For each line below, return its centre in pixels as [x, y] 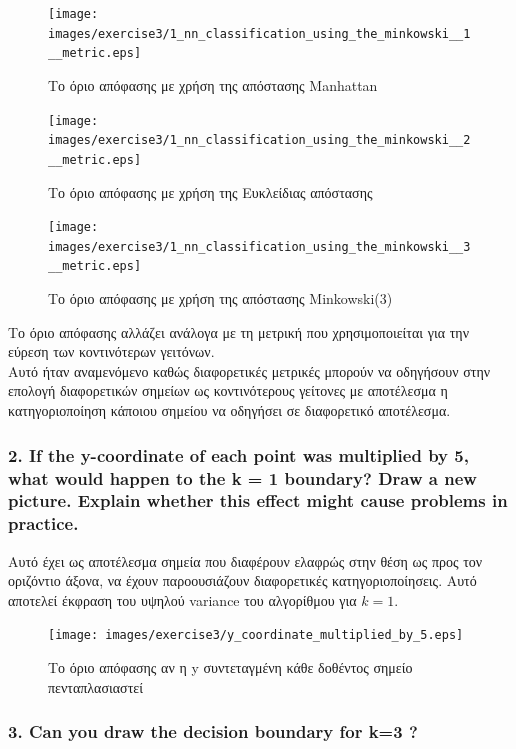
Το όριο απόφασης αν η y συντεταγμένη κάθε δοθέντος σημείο [230, 667]
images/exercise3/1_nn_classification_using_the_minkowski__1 [259, 33]
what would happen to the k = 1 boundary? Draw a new [242, 477]
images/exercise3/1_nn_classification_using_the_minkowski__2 [259, 140]
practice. [43, 523]
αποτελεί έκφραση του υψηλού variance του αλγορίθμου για [182, 599]
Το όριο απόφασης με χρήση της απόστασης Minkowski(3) [220, 298]
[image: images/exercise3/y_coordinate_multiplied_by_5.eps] [256, 635]
